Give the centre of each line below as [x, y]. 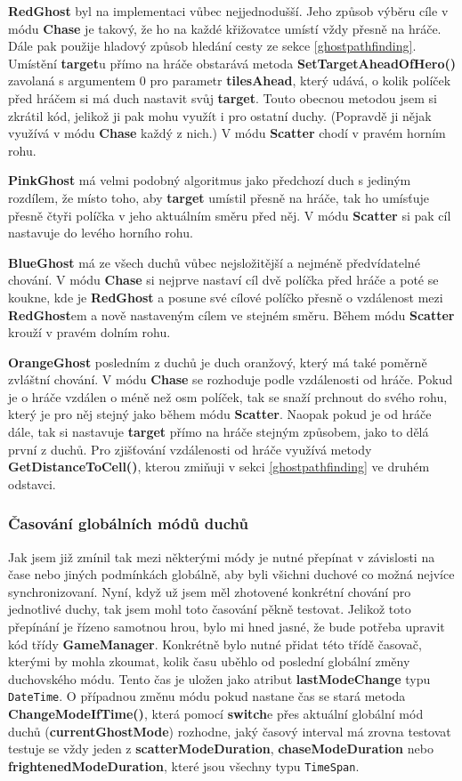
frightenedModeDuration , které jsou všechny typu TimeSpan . [184, 765]
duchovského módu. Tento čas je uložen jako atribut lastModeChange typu [219, 678]
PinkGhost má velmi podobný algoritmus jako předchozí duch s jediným [210, 180]
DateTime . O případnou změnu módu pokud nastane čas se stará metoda [207, 696]
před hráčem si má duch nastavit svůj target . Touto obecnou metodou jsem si [223, 97]
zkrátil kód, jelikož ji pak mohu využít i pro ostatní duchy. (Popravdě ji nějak [220, 115]
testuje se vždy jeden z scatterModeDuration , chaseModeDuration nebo [221, 749]
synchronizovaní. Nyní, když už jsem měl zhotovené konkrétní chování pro [210, 591]
